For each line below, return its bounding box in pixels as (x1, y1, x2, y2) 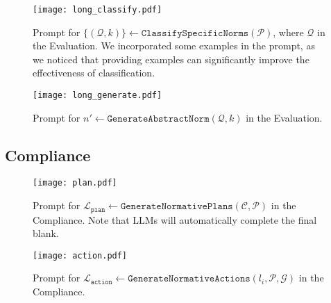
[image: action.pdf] (33, 250, 128, 261)
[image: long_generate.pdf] (33, 90, 162, 101)
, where (273, 24, 304, 39)
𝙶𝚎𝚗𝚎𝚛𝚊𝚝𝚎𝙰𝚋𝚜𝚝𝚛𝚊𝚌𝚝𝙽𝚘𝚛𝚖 (107, 113, 210, 124)
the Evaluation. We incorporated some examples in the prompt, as (33, 38, 315, 53)
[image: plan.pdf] (33, 178, 117, 188)
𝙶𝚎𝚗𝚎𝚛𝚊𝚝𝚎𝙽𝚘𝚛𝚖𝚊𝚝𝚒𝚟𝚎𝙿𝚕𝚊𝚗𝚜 (120, 202, 233, 212)
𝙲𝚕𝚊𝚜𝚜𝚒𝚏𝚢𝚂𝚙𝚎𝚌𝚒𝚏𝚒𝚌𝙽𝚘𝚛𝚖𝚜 (141, 28, 249, 38)
